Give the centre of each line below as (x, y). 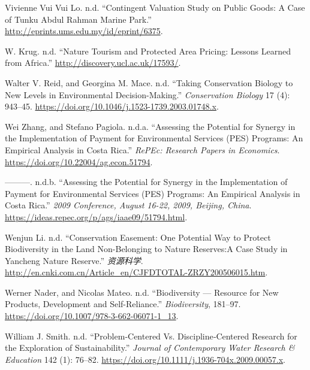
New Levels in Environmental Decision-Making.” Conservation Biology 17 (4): (148, 94)
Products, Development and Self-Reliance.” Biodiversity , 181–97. (123, 304)
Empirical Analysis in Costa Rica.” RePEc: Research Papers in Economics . (142, 149)
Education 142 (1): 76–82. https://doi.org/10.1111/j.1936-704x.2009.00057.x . (145, 359)
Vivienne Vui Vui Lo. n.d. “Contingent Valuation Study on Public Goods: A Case (155, 7)
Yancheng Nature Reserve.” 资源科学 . (74, 260)
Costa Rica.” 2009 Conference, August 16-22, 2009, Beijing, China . (128, 205)
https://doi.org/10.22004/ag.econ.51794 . (79, 161)
